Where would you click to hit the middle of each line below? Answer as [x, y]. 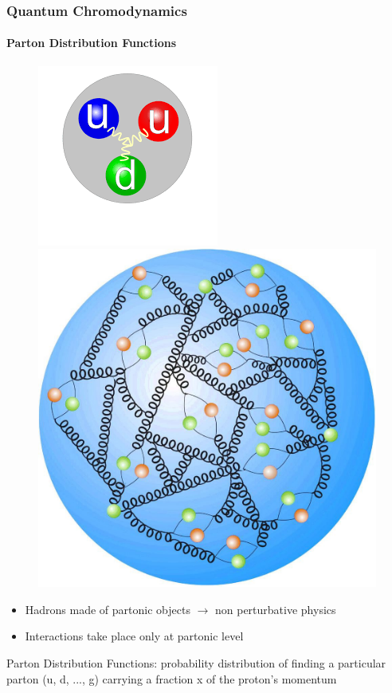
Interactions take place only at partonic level [134, 636]
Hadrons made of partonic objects [108, 609]
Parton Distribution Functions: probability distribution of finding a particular [196, 663]
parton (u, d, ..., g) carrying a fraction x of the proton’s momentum [172, 678]
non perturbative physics [275, 609]
